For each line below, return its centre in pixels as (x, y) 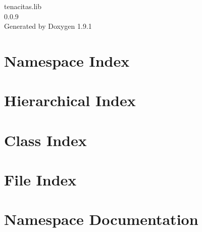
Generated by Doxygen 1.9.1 (48, 26)
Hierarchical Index (70, 100)
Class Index (45, 140)
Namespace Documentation (101, 219)
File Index (40, 180)
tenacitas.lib (23, 6)
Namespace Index (67, 60)
